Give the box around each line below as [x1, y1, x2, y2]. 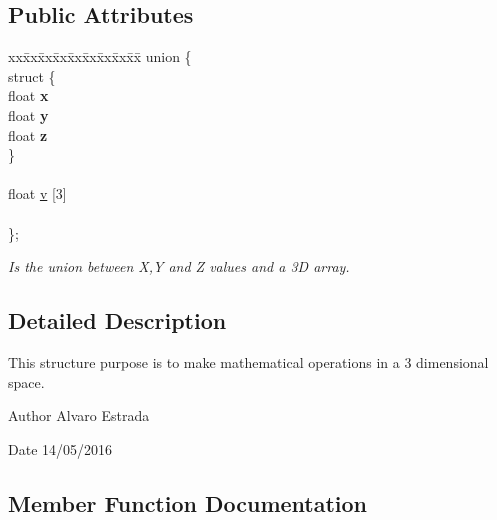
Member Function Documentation [8, 487, 368, 518]
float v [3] [8, 183, 67, 204]
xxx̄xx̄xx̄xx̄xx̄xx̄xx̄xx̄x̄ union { [8, 46, 192, 67]
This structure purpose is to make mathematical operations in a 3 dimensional [8, 351, 489, 372]
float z [8, 124, 48, 145]
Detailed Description [8, 305, 227, 336]
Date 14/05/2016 [8, 438, 113, 459]
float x [8, 85, 49, 106]
